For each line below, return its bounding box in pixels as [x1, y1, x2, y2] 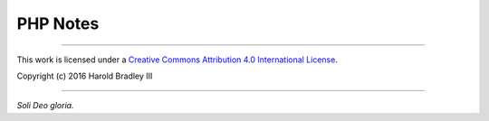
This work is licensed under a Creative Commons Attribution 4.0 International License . [16, 54, 339, 65]
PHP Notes [16, 14, 100, 33]
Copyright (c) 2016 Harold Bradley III [16, 70, 153, 81]
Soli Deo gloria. [16, 100, 74, 111]
